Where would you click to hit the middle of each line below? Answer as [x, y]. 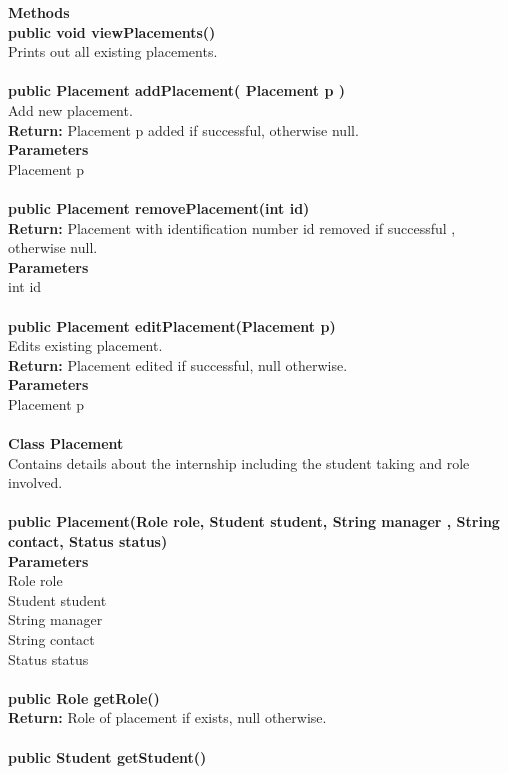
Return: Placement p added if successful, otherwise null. [183, 129]
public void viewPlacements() [112, 31]
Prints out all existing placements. [113, 51]
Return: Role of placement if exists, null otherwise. [167, 717]
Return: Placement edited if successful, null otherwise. [178, 364]
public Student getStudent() [107, 756]
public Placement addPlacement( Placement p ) [177, 90]
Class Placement [66, 443]
